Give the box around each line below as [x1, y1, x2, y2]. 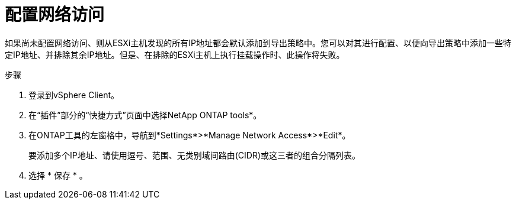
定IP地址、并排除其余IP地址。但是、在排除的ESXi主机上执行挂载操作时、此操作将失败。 [5, 49, 345, 60]
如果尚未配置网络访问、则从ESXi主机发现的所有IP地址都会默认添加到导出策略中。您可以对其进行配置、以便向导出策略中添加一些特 [5, 37, 511, 48]
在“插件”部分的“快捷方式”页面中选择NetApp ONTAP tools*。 [28, 109, 262, 120]
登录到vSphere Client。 [28, 89, 120, 100]
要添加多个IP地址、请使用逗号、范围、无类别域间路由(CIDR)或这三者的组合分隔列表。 [28, 150, 361, 160]
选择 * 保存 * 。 [28, 170, 88, 180]
